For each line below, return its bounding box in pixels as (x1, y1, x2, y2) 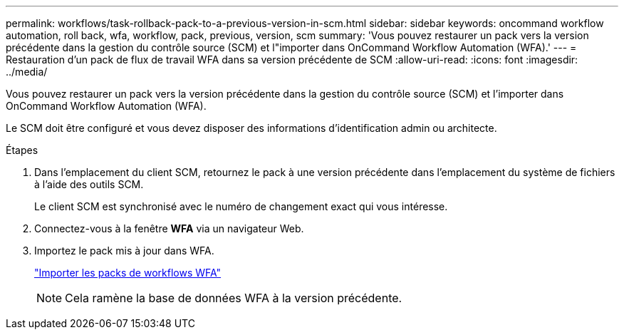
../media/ (6, 66, 48, 78)
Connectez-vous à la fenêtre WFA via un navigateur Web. (34, 222, 304, 234)
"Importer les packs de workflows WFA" (34, 267, 222, 279)
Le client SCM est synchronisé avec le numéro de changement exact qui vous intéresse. (34, 200, 448, 212)
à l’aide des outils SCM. (34, 178, 144, 190)
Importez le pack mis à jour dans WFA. (34, 244, 214, 257)
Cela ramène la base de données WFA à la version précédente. (65, 291, 402, 305)
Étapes (6, 144, 38, 156)
